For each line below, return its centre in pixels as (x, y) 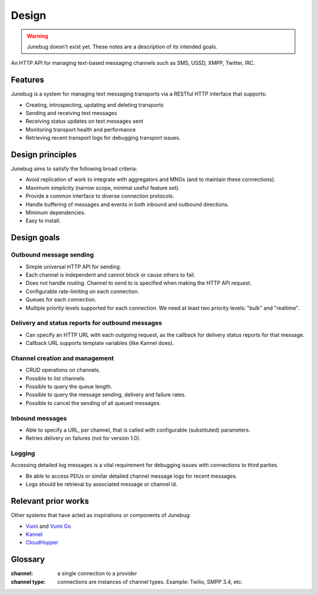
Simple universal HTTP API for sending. (73, 267)
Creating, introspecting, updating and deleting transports (95, 105)
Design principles (44, 154)
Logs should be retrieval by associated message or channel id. (102, 484)
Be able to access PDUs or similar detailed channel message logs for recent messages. (132, 476)
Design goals (35, 238)
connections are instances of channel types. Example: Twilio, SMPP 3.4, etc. (150, 581)
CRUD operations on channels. (63, 370)
